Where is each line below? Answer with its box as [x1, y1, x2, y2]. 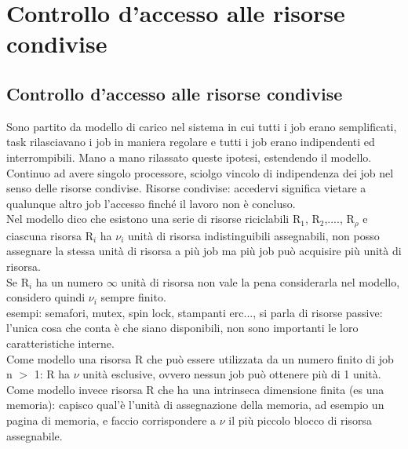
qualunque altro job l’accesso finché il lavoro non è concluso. [6, 195, 296, 211]
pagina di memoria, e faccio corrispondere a [6, 411, 217, 428]
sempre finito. [100, 289, 166, 305]
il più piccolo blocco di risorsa [228, 411, 372, 428]
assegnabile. [6, 427, 63, 444]
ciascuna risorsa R [6, 227, 93, 243]
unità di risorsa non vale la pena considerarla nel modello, [121, 273, 400, 290]
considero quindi [6, 289, 86, 305]
